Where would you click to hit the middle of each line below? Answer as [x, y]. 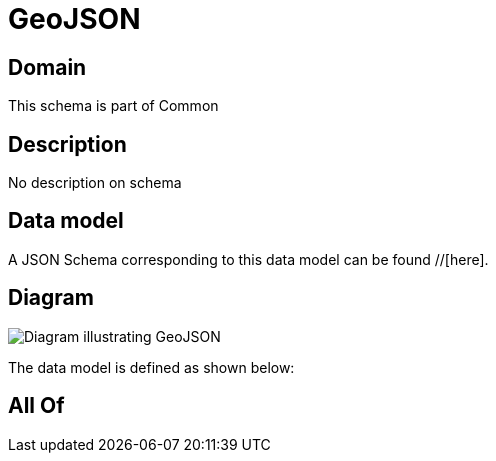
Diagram [51, 298]
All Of [36, 406]
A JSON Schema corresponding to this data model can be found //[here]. [248, 259]
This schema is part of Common [113, 106]
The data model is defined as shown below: [151, 367]
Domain [47, 67]
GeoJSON [74, 19]
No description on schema [95, 183]
